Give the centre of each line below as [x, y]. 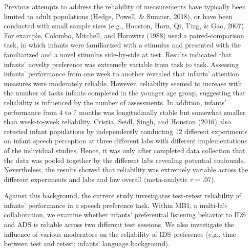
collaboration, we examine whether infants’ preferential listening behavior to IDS [125, 215]
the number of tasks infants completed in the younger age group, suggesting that [125, 93]
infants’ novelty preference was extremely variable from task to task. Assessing [121, 64]
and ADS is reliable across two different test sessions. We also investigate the [119, 224]
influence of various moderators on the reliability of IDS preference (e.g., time [120, 234]
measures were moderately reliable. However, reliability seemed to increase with [123, 83]
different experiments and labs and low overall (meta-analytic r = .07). [110, 179]
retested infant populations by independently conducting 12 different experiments [126, 131]
